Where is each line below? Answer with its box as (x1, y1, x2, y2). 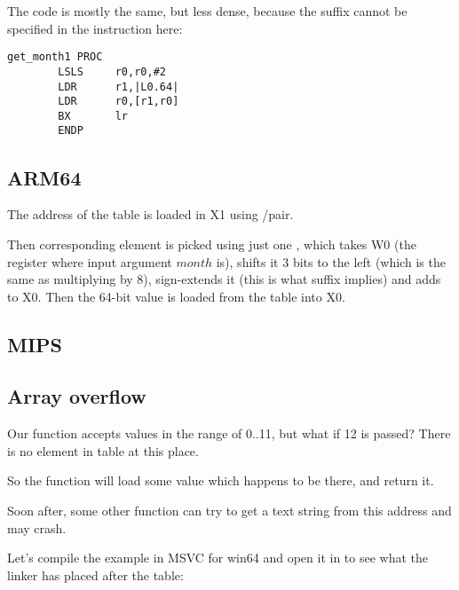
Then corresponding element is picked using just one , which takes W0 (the (7, 234, 416, 253)
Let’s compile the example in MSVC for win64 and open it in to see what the (7, 548, 429, 567)
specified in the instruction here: (7, 19, 183, 37)
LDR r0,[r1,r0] (58, 95, 179, 108)
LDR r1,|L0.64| (58, 80, 179, 93)
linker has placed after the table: (7, 565, 184, 584)
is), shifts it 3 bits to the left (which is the (216, 252, 446, 271)
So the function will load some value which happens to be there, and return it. (7, 471, 434, 490)
